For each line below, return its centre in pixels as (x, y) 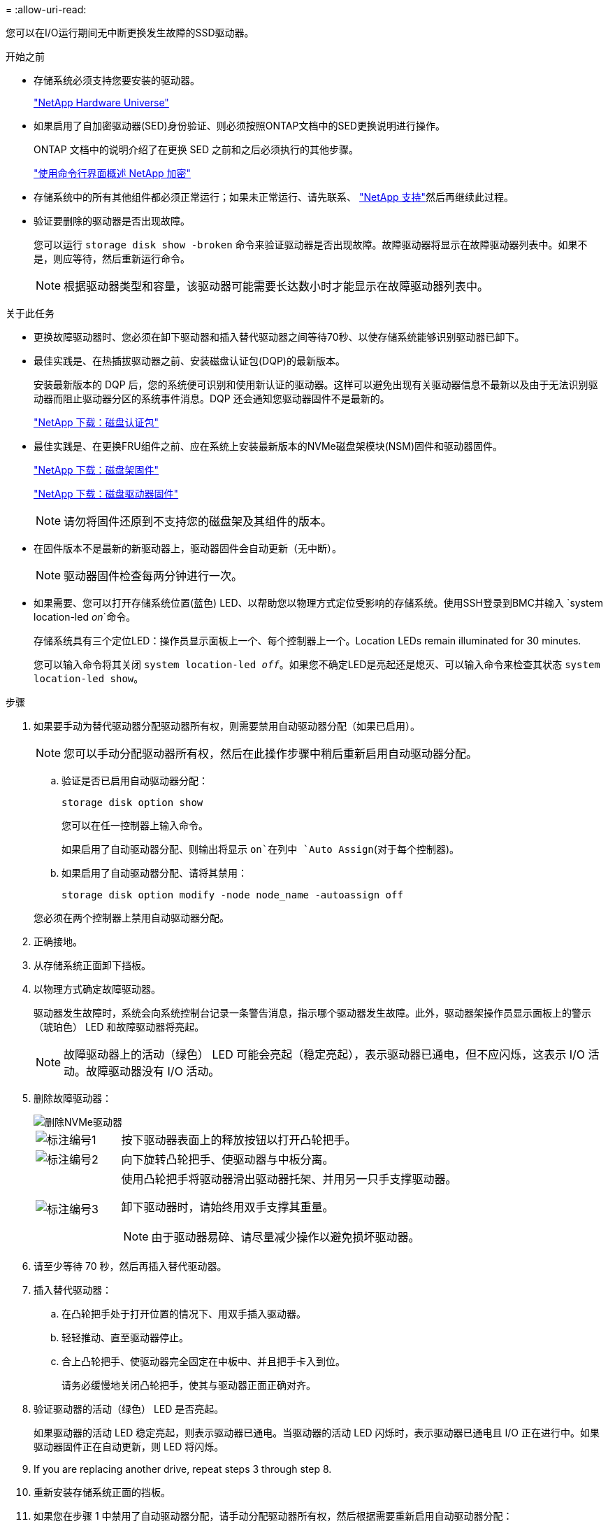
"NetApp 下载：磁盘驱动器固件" (106, 494)
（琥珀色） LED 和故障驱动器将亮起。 (119, 1027)
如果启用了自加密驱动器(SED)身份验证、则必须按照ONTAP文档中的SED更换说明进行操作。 (239, 126)
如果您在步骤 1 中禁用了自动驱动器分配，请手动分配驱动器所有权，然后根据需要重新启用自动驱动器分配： (273, 1516)
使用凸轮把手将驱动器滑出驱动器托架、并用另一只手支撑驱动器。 (289, 1179)
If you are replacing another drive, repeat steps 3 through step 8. (183, 1469)
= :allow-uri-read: (46, 9)
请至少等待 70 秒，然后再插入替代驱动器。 (130, 1266)
